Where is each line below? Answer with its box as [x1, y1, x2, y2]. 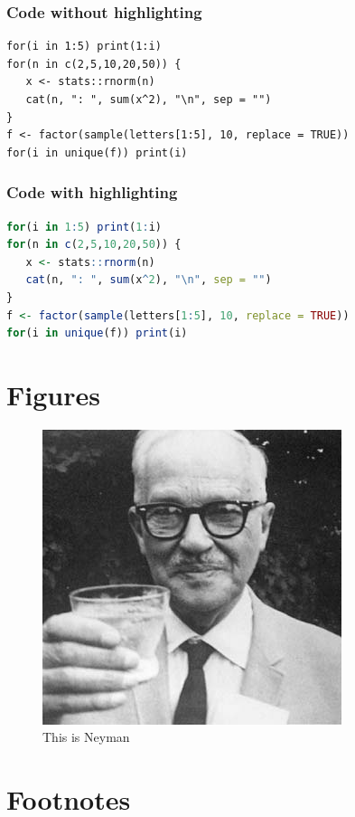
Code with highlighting [6, 181, 178, 204]
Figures [6, 375, 100, 413]
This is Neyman [42, 727, 130, 746]
